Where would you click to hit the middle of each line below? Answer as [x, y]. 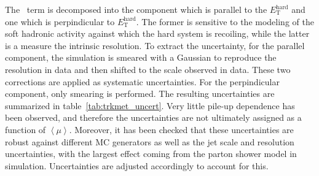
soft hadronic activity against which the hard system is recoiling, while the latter [157, 33]
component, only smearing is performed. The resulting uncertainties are [140, 94]
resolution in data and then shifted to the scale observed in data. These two [148, 69]
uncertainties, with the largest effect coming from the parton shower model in [151, 154]
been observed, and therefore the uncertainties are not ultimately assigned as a [153, 117]
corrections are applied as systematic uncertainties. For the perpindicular [142, 81]
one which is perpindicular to [60, 21]
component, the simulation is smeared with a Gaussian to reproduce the [141, 57]
